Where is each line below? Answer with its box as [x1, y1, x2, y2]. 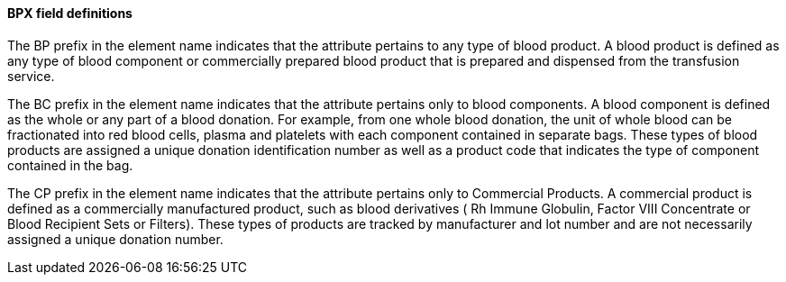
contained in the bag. [7, 157, 133, 173]
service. [7, 68, 55, 84]
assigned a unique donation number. [7, 231, 224, 247]
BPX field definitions [7, 5, 133, 21]
